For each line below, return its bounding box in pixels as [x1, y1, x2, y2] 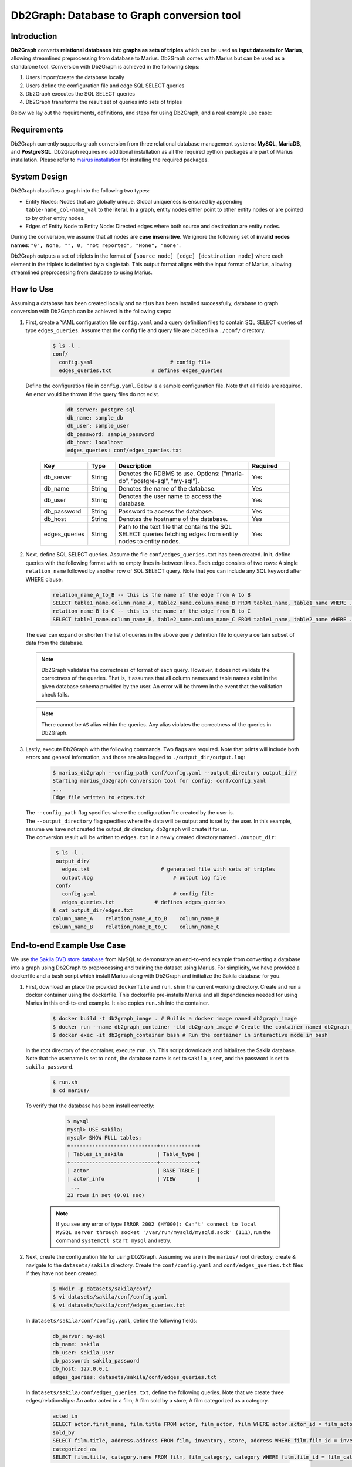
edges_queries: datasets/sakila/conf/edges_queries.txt [52, 1374, 217, 1380]
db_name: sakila [52, 1341, 100, 1348]
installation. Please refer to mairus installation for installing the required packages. [11, 156, 209, 164]
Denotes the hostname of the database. [118, 515, 228, 523]
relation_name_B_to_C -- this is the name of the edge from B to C [52, 608, 251, 614]
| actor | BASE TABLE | [67, 1167, 201, 1174]
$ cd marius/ [52, 1087, 90, 1094]
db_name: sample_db [67, 414, 123, 421]
